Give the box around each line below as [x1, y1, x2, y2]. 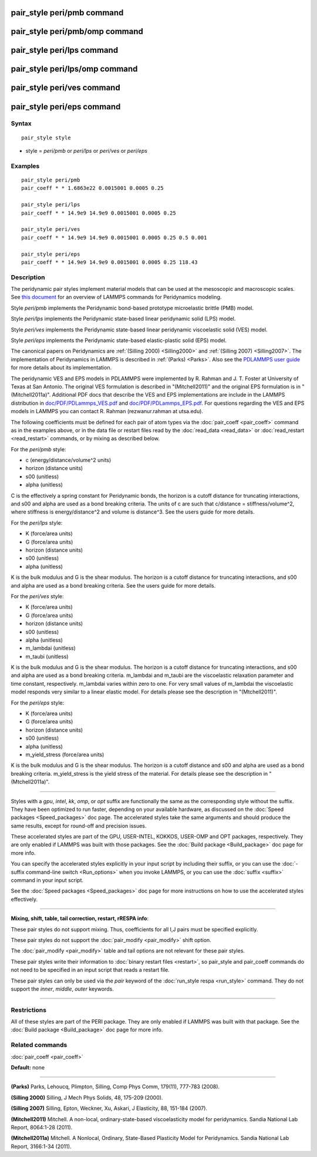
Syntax [11, 119, 32, 128]
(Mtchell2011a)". [11, 779, 50, 786]
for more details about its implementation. [11, 364, 112, 371]
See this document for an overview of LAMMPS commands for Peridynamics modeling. [11, 294, 222, 301]
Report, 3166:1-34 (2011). [11, 1143, 72, 1150]
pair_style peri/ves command [11, 83, 120, 93]
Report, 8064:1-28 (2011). [11, 1124, 73, 1131]
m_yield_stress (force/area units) [25, 751, 104, 758]
